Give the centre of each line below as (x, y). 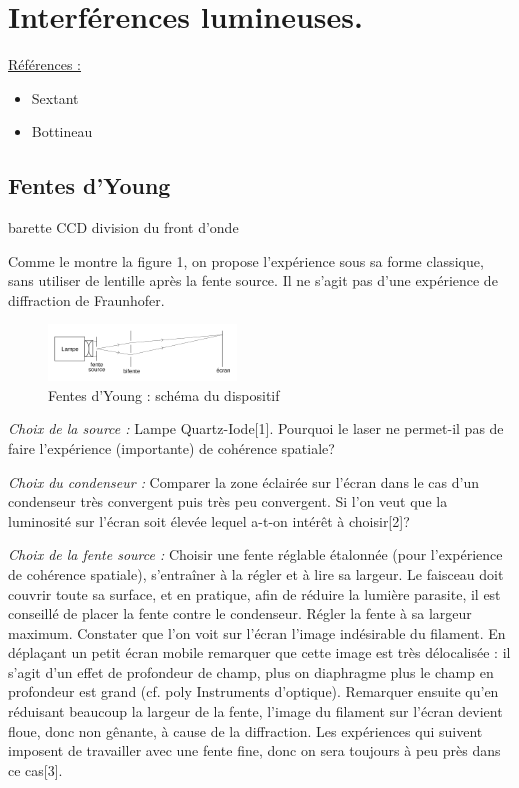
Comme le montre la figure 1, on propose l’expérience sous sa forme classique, (246, 260)
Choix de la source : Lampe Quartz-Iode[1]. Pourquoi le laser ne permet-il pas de (256, 428)
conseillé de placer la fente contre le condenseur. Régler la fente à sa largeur (240, 613)
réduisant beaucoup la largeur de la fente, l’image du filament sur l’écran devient (255, 711)
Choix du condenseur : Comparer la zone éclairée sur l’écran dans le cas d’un (243, 481)
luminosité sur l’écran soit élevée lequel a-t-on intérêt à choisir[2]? (209, 520)
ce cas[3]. (35, 769)
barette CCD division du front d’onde (123, 227)
